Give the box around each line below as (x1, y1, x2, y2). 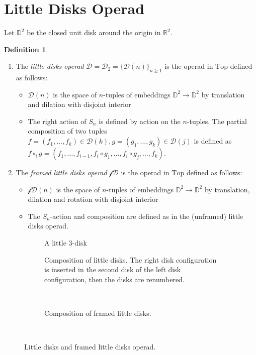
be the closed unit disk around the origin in (27, 27, 161, 38)
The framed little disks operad (16, 167, 107, 178)
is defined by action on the (99, 115, 181, 126)
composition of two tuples (28, 126, 107, 136)
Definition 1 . (4, 44, 48, 54)
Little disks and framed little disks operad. (24, 341, 156, 352)
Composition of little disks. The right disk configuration (44, 254, 217, 265)
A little (44, 238, 66, 248)
